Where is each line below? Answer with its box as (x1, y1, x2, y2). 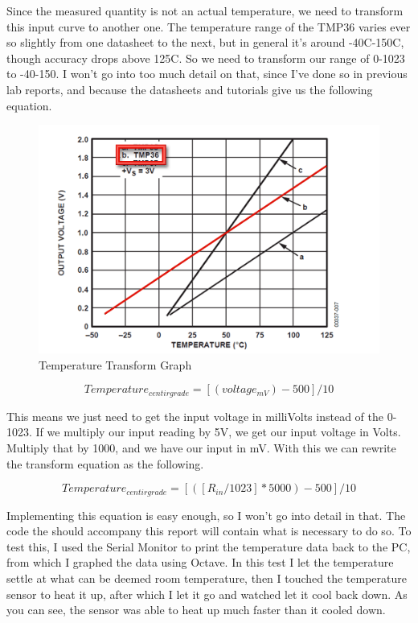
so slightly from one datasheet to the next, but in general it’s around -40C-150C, (6, 34, 404, 51)
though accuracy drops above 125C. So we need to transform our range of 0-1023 (6, 49, 405, 66)
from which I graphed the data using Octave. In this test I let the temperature (6, 554, 394, 571)
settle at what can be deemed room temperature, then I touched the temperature (6, 570, 408, 587)
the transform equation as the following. (6, 455, 204, 472)
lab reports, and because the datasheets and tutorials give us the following (6, 80, 373, 97)
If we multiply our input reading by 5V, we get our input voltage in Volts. (35, 423, 401, 440)
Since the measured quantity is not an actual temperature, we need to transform (6, 2, 404, 19)
